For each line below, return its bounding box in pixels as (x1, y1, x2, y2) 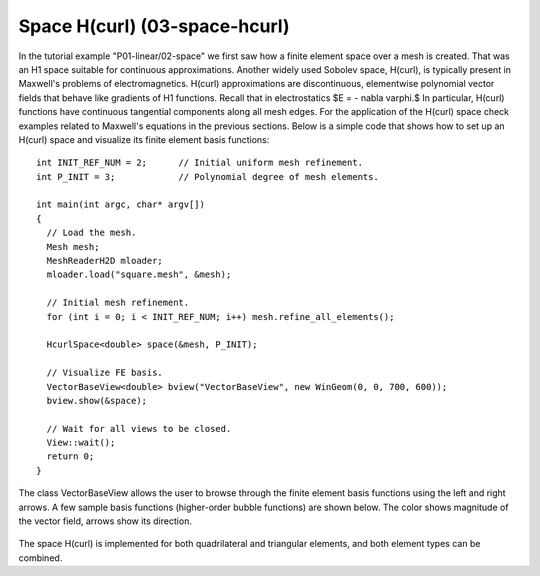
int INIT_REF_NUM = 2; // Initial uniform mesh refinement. (36, 157, 364, 169)
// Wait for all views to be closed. (46, 423, 232, 434)
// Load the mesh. (46, 227, 137, 239)
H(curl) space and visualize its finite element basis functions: (18, 133, 270, 145)
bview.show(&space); (46, 395, 148, 406)
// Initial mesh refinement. (46, 297, 190, 309)
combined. (18, 551, 63, 564)
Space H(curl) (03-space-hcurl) (18, 15, 290, 37)
